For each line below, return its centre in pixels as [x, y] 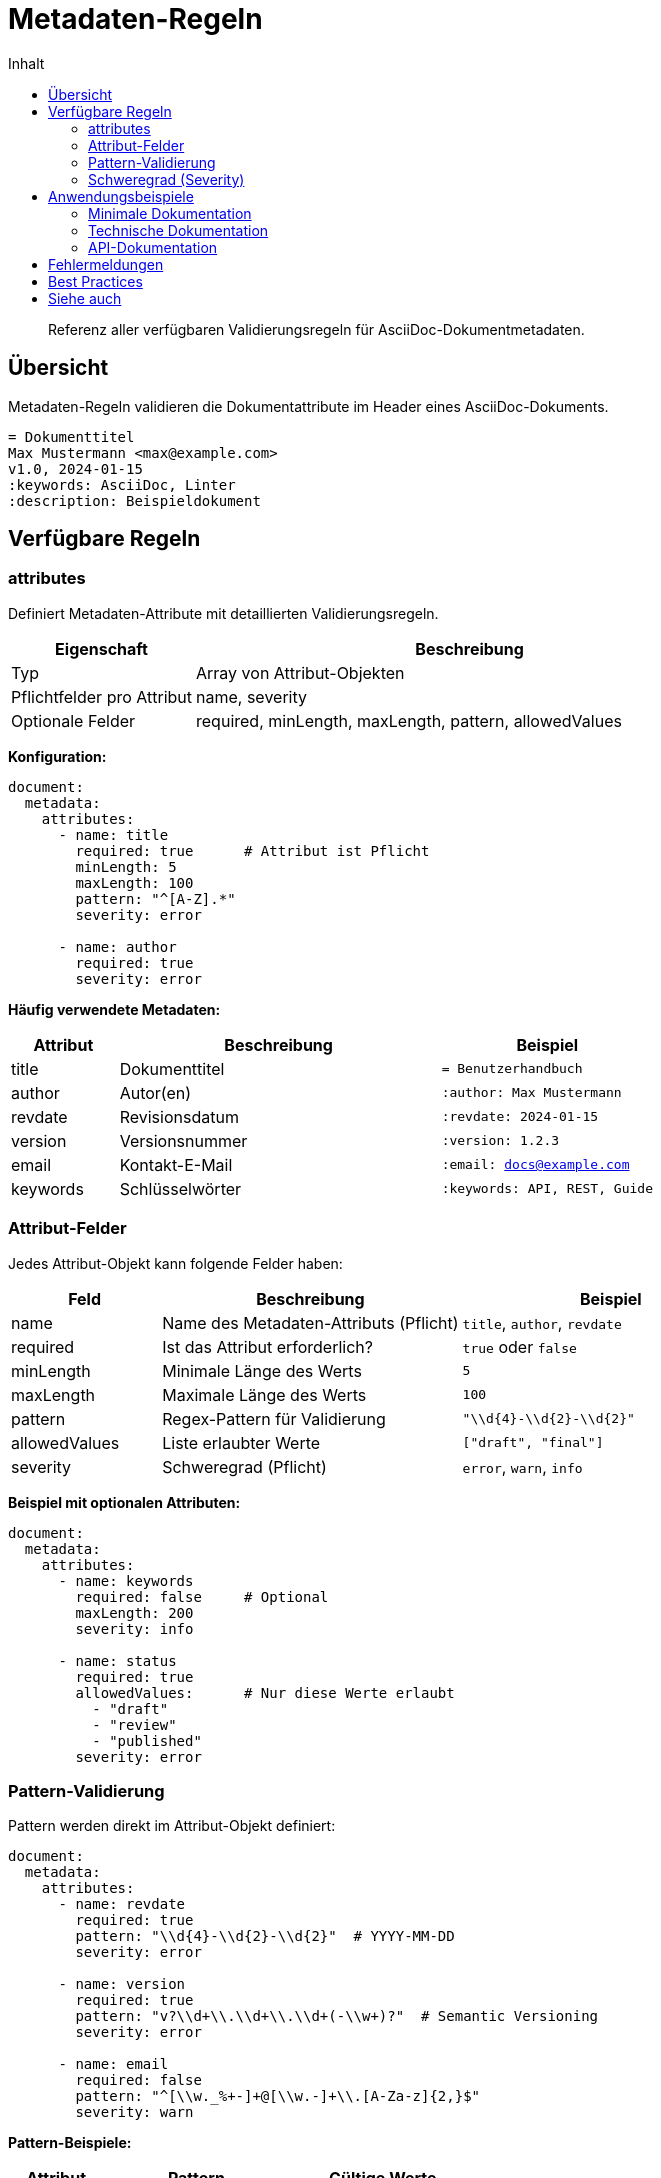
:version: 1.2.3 [500, 1141]
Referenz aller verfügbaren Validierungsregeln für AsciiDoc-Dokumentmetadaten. [316, 329]
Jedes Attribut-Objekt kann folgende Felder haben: [175, 1263]
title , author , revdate [542, 1322]
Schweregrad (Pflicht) [244, 1466]
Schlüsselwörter [180, 1188]
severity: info [134, 1628]
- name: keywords [126, 1580]
